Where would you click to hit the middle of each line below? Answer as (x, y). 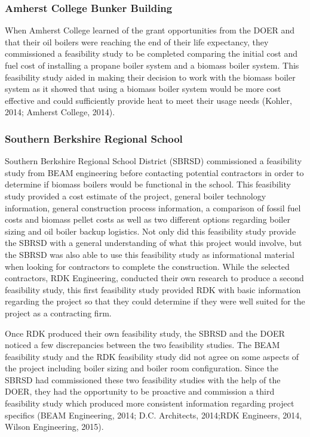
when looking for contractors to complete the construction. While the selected (147, 266)
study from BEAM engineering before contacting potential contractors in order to (154, 172)
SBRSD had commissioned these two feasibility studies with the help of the (143, 379)
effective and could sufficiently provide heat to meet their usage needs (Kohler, (148, 100)
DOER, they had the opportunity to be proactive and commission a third (140, 391)
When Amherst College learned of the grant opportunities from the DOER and (150, 30)
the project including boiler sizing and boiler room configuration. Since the (142, 368)
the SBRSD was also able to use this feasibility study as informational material (150, 254)
